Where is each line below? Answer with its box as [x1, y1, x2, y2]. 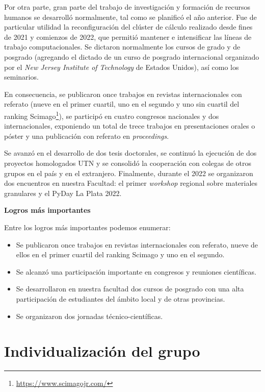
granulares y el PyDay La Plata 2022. [4, 187, 122, 198]
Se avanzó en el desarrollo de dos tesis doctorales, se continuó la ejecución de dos [4, 148, 257, 158]
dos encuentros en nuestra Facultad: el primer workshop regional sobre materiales [4, 178, 258, 188]
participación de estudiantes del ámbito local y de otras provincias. [16, 293, 225, 304]
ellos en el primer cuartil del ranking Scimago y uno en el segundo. [16, 249, 225, 260]
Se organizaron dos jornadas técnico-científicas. [16, 310, 163, 321]
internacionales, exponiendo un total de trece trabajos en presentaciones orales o [4, 120, 255, 131]
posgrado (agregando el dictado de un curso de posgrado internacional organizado [4, 51, 259, 62]
